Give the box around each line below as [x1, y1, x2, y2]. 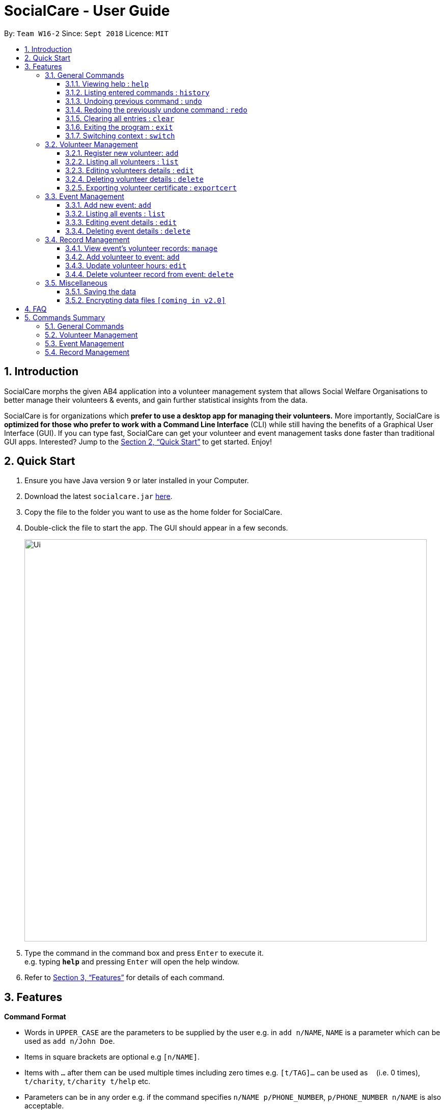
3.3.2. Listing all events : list [65, 209, 165, 218]
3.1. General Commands [45, 70, 124, 79]
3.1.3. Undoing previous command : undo [65, 96, 202, 105]
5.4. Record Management [45, 347, 130, 356]
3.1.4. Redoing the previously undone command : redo [65, 105, 247, 114]
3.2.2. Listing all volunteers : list [65, 157, 179, 166]
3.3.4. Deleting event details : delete [65, 226, 190, 235]
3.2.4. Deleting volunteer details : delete [65, 174, 204, 183]
